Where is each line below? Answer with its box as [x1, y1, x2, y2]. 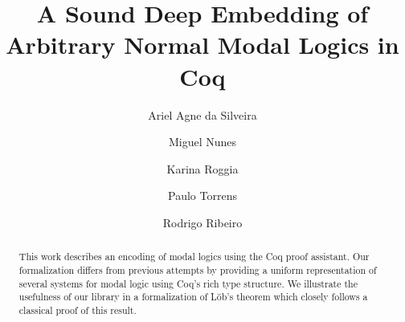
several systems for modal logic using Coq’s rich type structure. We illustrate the [18, 276, 358, 290]
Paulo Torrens [168, 187, 237, 204]
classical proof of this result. [18, 303, 137, 316]
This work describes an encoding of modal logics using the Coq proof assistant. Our [18, 250, 370, 263]
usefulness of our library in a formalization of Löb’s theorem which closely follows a [18, 290, 368, 304]
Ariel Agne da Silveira [148, 106, 257, 123]
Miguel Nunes [168, 133, 237, 150]
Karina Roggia [166, 160, 239, 177]
